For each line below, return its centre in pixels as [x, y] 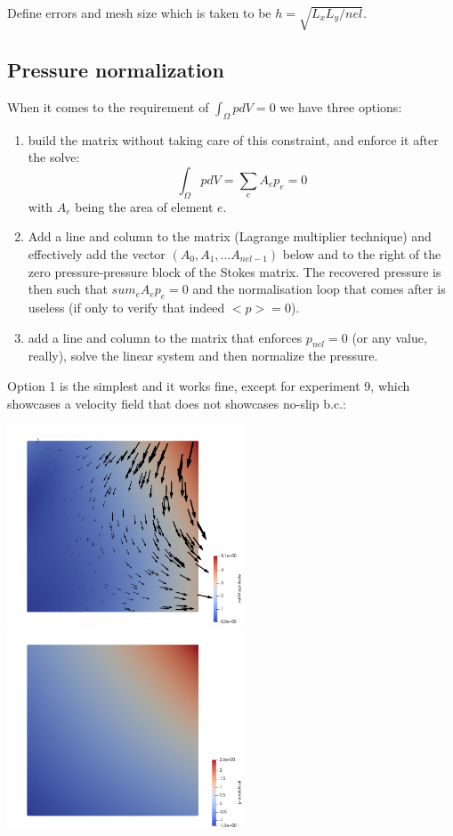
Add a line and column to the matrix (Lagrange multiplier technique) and [230, 236]
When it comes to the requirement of [108, 106]
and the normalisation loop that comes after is [319, 289]
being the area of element [144, 206]
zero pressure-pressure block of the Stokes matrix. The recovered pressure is [235, 271]
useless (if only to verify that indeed [126, 307]
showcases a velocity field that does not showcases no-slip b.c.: [177, 403]
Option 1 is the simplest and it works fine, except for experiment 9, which [209, 385]
